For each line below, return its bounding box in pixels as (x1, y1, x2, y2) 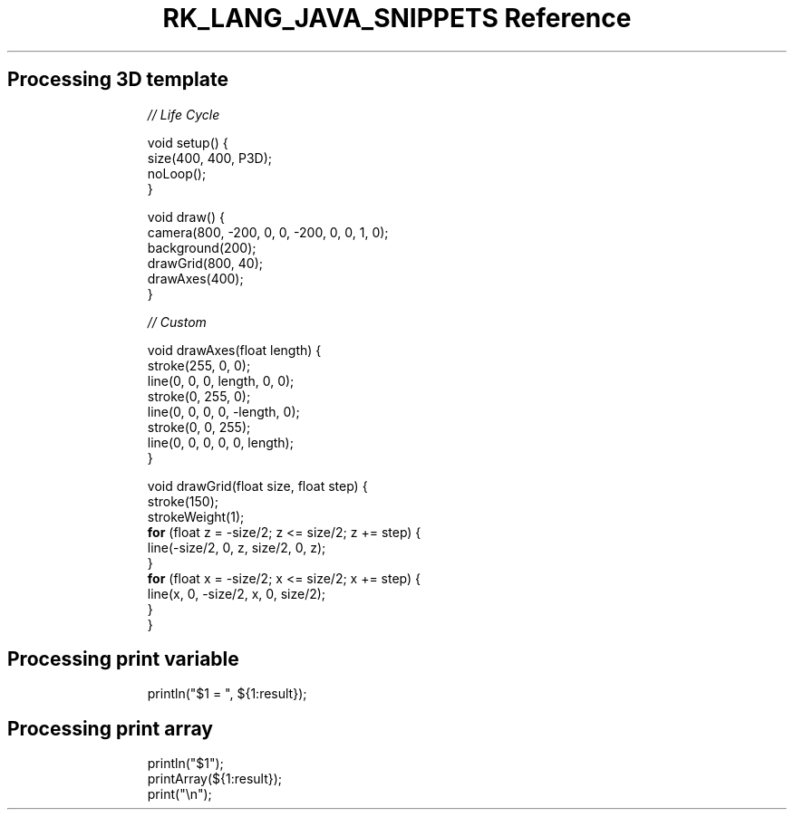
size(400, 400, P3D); (147, 149, 273, 166)
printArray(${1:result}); (147, 771, 283, 787)
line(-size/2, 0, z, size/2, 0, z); (147, 539, 326, 555)
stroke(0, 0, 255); (147, 418, 251, 435)
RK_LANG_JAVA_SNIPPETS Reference (162, 3, 632, 34)
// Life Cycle (147, 106, 220, 122)
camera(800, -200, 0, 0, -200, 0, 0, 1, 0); (147, 224, 389, 240)
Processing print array (7, 716, 213, 740)
